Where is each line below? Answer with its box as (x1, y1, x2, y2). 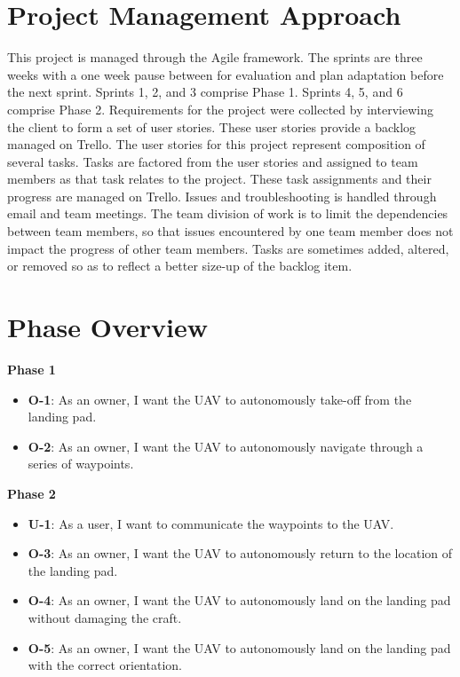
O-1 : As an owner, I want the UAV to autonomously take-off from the (28, 390, 412, 408)
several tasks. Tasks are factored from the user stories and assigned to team (7, 152, 418, 170)
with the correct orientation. (28, 656, 182, 674)
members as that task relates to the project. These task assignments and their (7, 169, 432, 188)
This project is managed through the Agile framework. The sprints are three (7, 48, 423, 67)
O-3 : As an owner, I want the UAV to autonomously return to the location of (28, 544, 453, 563)
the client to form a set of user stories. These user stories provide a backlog (7, 117, 416, 136)
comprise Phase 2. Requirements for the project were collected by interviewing (7, 99, 433, 118)
